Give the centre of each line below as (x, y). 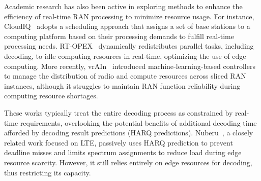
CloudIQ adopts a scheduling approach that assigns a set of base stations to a (127, 26)
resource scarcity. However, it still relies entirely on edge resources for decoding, (128, 162)
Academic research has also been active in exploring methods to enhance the (123, 6)
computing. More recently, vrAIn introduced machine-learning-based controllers (130, 66)
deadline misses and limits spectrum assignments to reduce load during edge (123, 152)
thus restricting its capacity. (48, 172)
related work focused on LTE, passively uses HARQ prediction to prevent (119, 142)
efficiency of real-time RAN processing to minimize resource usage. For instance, (129, 16)
